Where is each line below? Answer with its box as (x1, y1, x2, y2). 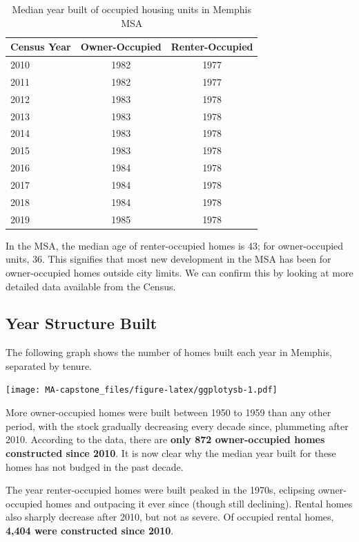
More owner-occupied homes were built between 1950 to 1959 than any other (6, 405, 331, 420)
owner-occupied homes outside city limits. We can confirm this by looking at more (6, 265, 353, 279)
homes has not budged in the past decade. (6, 459, 184, 474)
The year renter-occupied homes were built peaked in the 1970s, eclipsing (6, 483, 316, 497)
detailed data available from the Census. (6, 279, 176, 293)
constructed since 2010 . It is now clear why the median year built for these (6, 445, 336, 460)
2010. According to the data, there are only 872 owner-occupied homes (6, 432, 325, 447)
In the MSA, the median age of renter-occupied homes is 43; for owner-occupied (6, 238, 344, 252)
